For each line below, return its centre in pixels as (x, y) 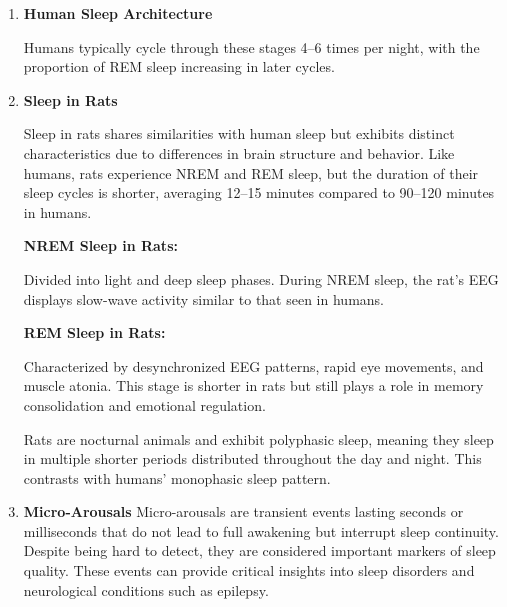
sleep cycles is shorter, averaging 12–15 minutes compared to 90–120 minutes (259, 192)
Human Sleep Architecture (118, 13)
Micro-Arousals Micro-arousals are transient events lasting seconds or (243, 511)
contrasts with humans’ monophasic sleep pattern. (177, 477)
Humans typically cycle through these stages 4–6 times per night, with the (251, 46)
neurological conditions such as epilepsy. (146, 589)
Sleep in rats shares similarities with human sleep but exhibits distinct (239, 133)
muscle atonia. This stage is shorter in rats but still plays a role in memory (253, 385)
